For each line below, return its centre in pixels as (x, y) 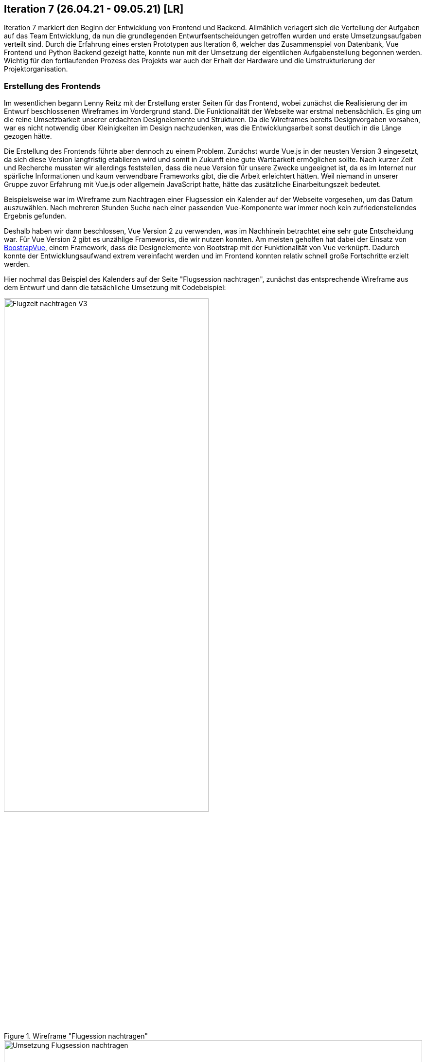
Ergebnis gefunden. (35, 216)
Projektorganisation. (36, 69)
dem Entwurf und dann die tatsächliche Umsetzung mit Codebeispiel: (115, 288)
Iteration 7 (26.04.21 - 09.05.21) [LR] (94, 9)
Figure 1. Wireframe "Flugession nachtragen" (76, 1036)
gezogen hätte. (28, 136)
